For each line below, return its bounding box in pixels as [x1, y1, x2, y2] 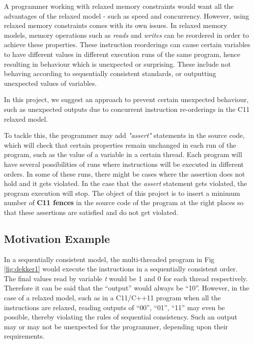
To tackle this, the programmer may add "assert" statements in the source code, [4, 130, 245, 140]
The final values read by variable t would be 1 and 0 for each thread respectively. [4, 273, 248, 283]
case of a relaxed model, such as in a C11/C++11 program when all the [4, 292, 221, 303]
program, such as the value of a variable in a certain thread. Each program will [4, 149, 242, 159]
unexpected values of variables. [4, 78, 97, 88]
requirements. [4, 331, 45, 341]
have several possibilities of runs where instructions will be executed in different [4, 159, 244, 169]
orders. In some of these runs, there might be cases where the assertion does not [4, 168, 245, 179]
